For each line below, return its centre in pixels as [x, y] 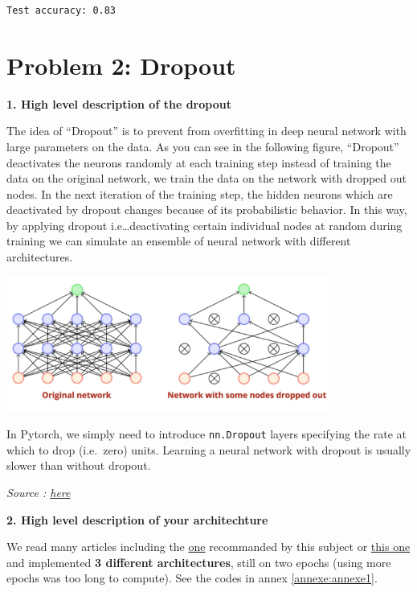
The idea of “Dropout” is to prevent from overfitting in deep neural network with [206, 131]
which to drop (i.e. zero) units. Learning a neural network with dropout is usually [209, 449]
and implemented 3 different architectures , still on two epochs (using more [199, 562]
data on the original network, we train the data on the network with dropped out [207, 178]
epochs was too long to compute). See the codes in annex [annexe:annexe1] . [192, 578]
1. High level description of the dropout [119, 103]
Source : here [39, 493]
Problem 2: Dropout [121, 65]
